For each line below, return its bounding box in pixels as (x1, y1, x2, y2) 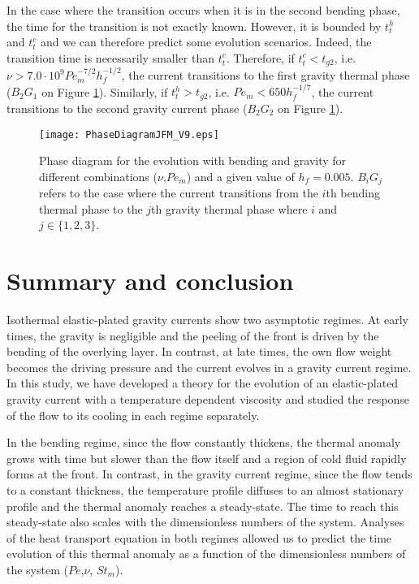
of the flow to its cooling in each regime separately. (6, 406, 260, 423)
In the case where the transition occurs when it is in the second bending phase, (6, 2, 400, 18)
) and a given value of (186, 167, 295, 184)
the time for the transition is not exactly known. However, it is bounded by (6, 17, 382, 34)
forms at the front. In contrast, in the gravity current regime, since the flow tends (6, 465, 413, 482)
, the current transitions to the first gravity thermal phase (121, 67, 410, 84)
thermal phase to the (39, 200, 143, 217)
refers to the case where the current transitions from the (39, 184, 318, 201)
